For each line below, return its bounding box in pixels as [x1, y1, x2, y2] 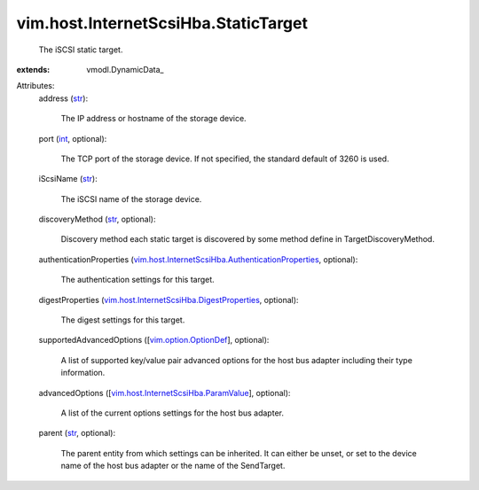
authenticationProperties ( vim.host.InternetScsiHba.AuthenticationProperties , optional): [38, 253, 358, 265]
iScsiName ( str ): [38, 174, 98, 184]
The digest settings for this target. [60, 315, 185, 325]
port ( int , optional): [38, 133, 107, 144]
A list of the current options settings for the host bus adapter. [60, 408, 284, 418]
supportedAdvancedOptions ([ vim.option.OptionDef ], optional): [38, 335, 270, 346]
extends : [16, 64, 51, 74]
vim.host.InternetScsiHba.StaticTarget [16, 13, 308, 33]
